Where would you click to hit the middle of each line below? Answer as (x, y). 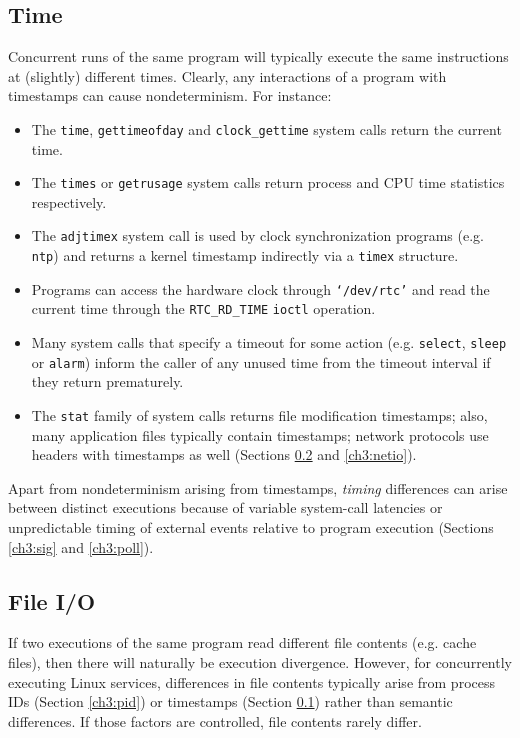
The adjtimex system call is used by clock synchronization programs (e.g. (257, 235)
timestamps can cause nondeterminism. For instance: (170, 95)
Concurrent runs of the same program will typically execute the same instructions (258, 56)
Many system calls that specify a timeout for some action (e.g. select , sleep (269, 342)
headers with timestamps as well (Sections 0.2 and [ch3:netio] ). (224, 454)
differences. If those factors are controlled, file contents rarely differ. (215, 720)
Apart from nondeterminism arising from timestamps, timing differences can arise (258, 487)
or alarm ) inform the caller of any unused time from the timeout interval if (261, 361)
